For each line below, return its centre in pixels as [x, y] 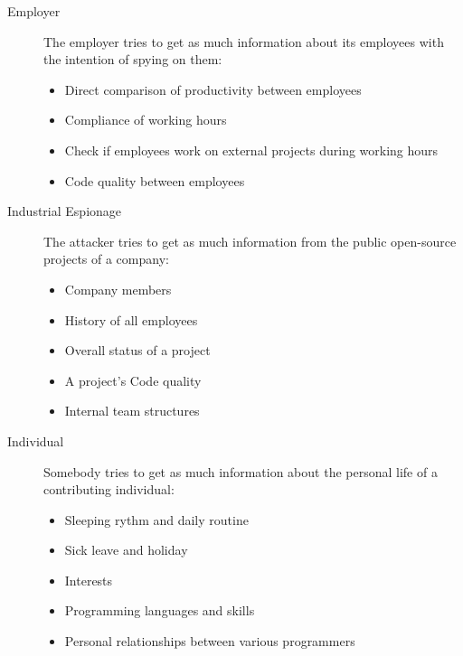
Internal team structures [132, 411]
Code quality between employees [155, 180]
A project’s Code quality [133, 380]
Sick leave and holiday [126, 550]
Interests [89, 580]
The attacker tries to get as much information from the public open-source [250, 241]
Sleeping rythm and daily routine [156, 519]
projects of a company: [106, 259]
